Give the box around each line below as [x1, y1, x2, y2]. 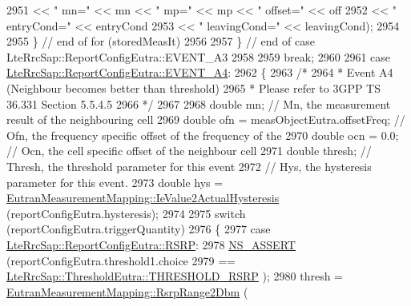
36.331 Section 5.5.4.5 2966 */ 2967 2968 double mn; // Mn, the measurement [6, 95, 391, 112]
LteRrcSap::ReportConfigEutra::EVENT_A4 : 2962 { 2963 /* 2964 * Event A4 [6, 64, 393, 81]
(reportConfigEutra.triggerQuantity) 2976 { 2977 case [6, 221, 271, 237]
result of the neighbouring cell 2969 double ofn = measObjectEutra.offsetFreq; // [6, 111, 405, 128]
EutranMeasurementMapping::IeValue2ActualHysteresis [6, 189, 280, 206]
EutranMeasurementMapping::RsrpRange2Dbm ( [6, 283, 248, 300]
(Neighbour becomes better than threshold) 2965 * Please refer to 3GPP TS [6, 79, 381, 96]
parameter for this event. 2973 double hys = [6, 173, 224, 190]
